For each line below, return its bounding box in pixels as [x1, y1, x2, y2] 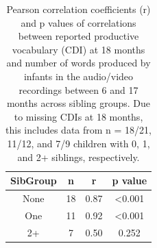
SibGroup [10, 173, 57, 188]
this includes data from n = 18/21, [5, 123, 152, 137]
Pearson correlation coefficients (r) [6, 2, 151, 16]
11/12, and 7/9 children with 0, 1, [7, 136, 150, 150]
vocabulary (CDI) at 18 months [12, 42, 145, 56]
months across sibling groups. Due [6, 96, 151, 110]
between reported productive [18, 29, 139, 43]
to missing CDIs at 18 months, [14, 109, 143, 123]
